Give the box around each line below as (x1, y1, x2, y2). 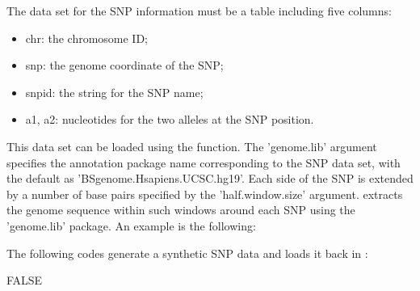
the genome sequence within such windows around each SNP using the (6, 201, 355, 218)
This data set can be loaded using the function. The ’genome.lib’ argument (6, 137, 377, 154)
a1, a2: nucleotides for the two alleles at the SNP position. (25, 111, 314, 128)
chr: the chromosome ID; (25, 29, 149, 46)
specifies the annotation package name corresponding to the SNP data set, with (6, 154, 401, 171)
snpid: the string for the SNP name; (25, 83, 204, 100)
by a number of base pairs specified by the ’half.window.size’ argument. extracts (6, 185, 403, 202)
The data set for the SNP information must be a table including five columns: (6, 2, 392, 19)
